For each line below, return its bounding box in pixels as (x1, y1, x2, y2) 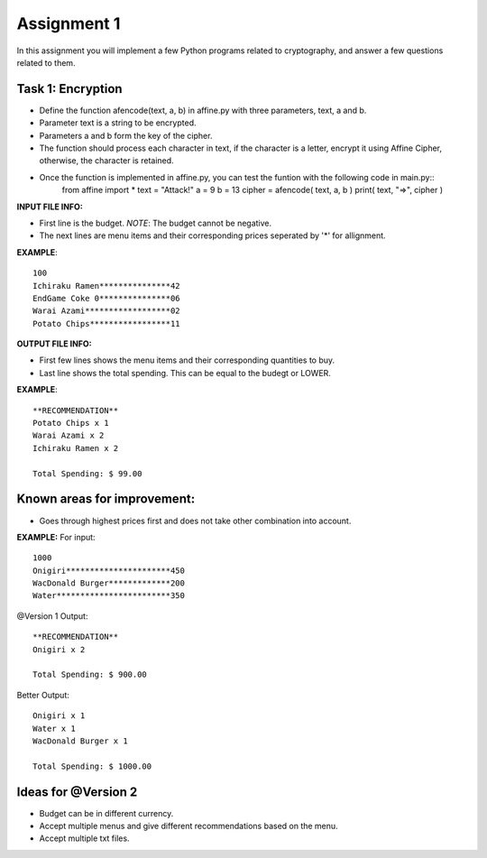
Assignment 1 (16, 14, 121, 33)
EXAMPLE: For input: (16, 531, 96, 542)
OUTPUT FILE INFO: (16, 338, 92, 349)
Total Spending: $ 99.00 (32, 468, 142, 478)
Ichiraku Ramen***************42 (32, 281, 180, 291)
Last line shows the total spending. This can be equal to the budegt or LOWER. (39, 367, 331, 378)
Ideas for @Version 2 (16, 784, 138, 799)
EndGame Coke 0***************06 (32, 293, 180, 303)
